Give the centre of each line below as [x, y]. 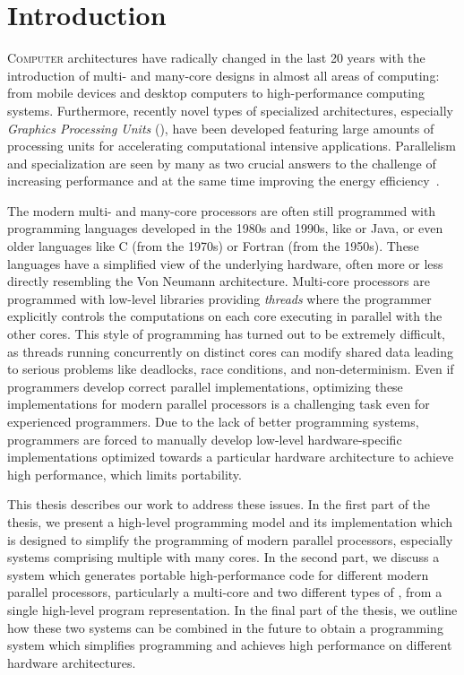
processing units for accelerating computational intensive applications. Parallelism [232, 146]
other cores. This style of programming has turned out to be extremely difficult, [226, 334]
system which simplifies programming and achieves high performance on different [230, 645]
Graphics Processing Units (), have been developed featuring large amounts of [221, 128]
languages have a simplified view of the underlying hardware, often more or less [225, 263]
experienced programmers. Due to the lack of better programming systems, [213, 421]
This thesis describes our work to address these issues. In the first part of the [219, 504]
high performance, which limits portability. [125, 474]
